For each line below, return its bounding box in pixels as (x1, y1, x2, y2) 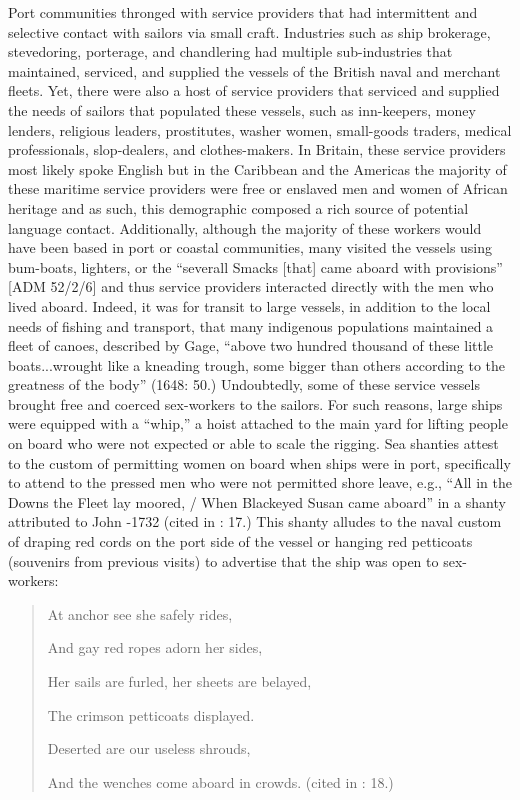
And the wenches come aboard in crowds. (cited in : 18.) (47, 771, 394, 792)
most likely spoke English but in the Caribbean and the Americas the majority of (8, 158, 507, 179)
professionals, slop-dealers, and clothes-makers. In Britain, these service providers (8, 139, 506, 160)
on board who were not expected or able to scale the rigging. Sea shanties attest (8, 433, 499, 454)
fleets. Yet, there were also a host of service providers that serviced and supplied (8, 80, 500, 101)
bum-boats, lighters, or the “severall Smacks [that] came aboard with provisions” (8, 256, 503, 277)
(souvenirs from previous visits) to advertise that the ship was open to (8, 550, 439, 571)
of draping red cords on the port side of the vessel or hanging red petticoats (8, 531, 473, 552)
